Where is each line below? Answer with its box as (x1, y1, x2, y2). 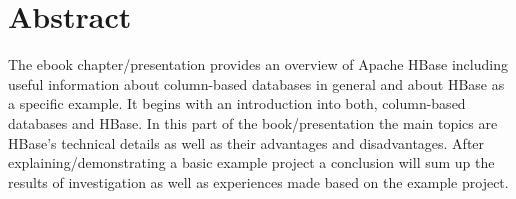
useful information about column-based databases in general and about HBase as (8, 73, 505, 94)
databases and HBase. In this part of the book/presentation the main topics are (8, 112, 498, 133)
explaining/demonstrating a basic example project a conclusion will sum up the (8, 152, 495, 173)
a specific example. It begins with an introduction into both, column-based (8, 93, 466, 114)
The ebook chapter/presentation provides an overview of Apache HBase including (8, 54, 508, 75)
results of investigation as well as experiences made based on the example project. (8, 171, 509, 192)
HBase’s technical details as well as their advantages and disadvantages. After (8, 132, 485, 153)
